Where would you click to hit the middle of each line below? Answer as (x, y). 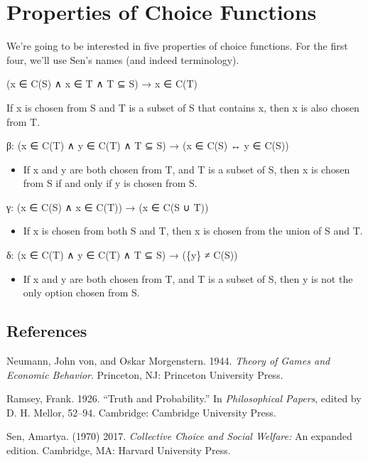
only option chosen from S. (81, 292)
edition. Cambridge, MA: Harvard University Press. (119, 450)
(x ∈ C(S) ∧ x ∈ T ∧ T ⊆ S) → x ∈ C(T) (102, 84)
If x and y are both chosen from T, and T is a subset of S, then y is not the (188, 278)
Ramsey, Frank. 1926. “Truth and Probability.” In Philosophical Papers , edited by (184, 398)
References (47, 331)
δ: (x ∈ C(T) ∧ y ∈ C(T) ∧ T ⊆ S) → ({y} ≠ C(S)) (122, 255)
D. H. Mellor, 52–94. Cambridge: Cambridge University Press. (141, 412)
